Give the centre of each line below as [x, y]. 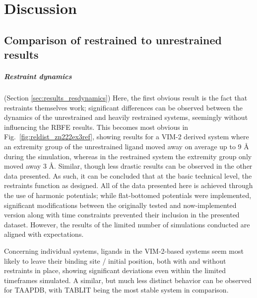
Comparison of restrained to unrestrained [113, 40]
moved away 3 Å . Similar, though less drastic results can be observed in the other [128, 166]
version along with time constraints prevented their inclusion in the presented [122, 215]
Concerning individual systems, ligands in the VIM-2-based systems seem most [124, 251]
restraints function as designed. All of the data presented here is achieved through [128, 185]
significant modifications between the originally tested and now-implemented [120, 205]
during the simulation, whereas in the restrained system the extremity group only [128, 156]
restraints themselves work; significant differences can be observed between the [123, 107]
